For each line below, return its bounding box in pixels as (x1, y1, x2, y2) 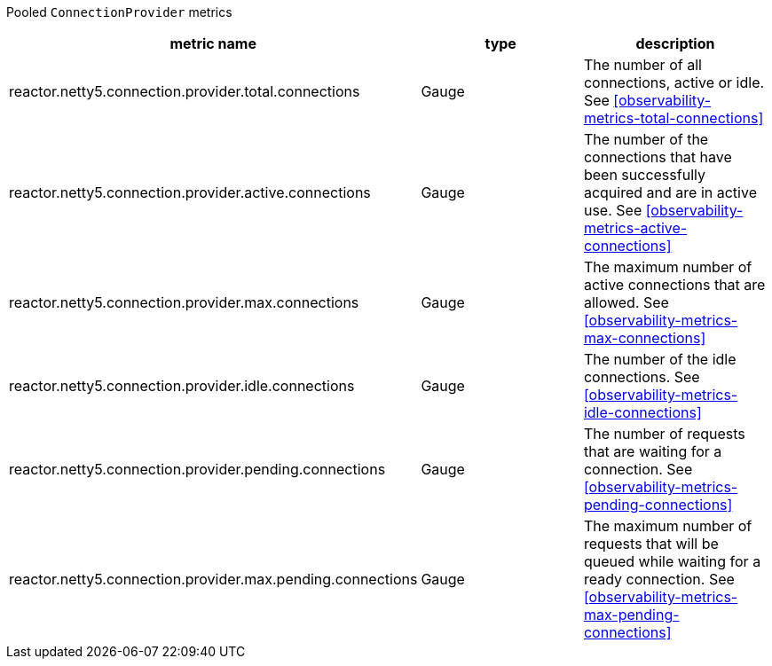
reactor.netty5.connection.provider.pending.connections (9, 460, 386, 478)
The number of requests (583, 425, 745, 443)
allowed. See (583, 294, 669, 311)
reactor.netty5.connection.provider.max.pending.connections (9, 570, 418, 588)
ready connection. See (583, 570, 735, 588)
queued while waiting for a (583, 552, 761, 570)
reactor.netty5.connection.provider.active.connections (9, 184, 371, 201)
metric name (169, 35, 256, 52)
